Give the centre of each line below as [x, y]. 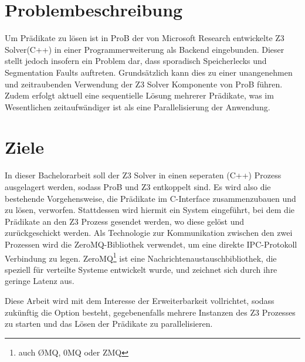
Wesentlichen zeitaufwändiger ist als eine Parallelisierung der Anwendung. [138, 106]
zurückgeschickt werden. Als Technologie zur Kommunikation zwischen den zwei [149, 233]
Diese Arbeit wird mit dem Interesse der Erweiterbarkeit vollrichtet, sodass [140, 300]
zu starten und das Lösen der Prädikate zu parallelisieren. [109, 324]
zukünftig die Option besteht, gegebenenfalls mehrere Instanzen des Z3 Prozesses [150, 312]
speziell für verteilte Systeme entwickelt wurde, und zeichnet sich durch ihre [141, 269]
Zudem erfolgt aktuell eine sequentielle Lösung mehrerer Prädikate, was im [139, 95]
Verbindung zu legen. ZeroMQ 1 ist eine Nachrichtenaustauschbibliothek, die [141, 257]
